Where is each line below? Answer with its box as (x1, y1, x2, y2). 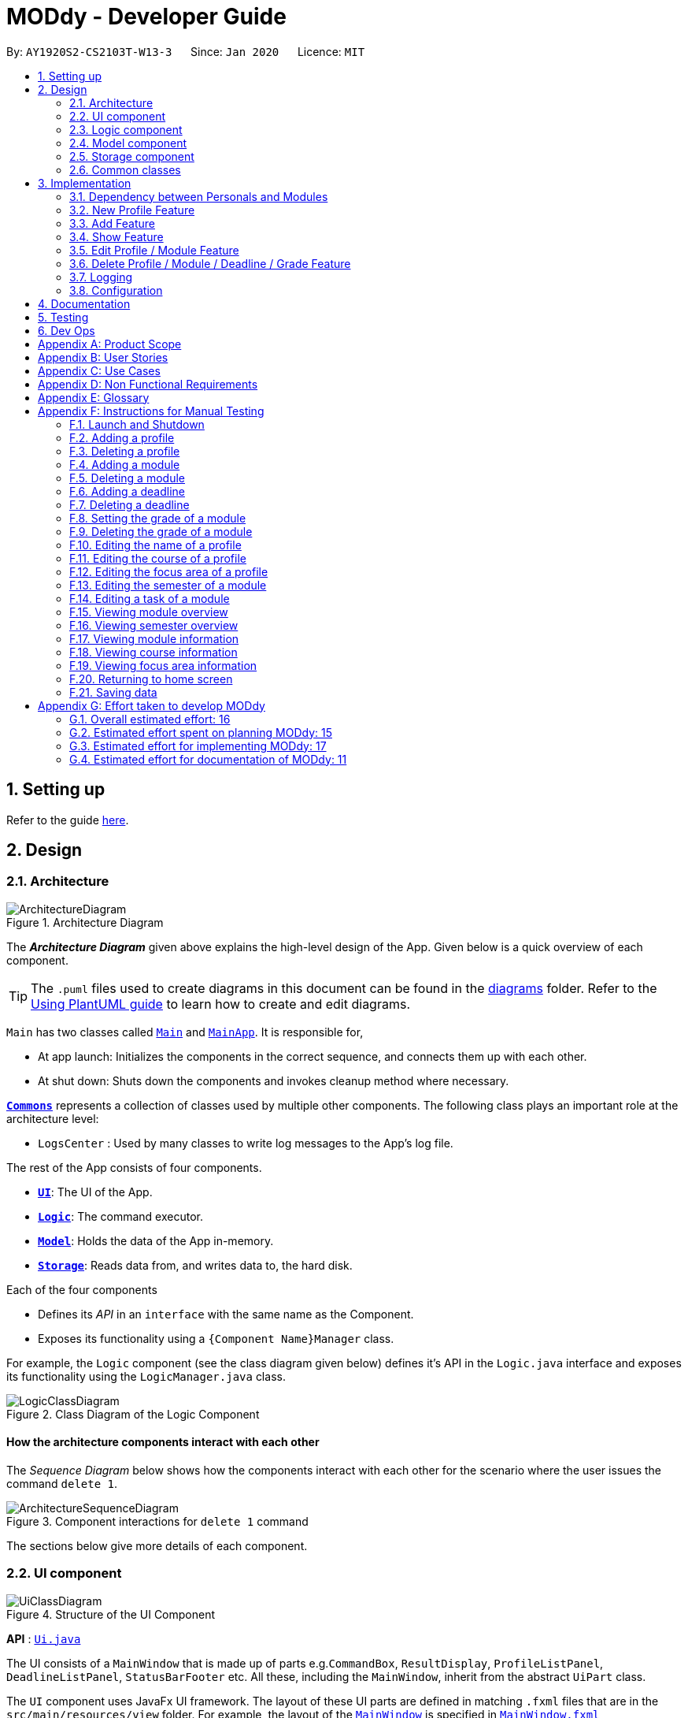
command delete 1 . (6, 1477, 118, 1491)
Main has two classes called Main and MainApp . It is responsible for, (6, 1024, 364, 1039)
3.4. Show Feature (69, 229, 164, 244)
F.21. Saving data (69, 685, 157, 699)
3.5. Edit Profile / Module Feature (69, 243, 239, 257)
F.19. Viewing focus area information (69, 658, 257, 672)
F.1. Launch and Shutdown (69, 417, 205, 431)
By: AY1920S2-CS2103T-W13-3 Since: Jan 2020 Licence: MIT (6, 44, 365, 58)
